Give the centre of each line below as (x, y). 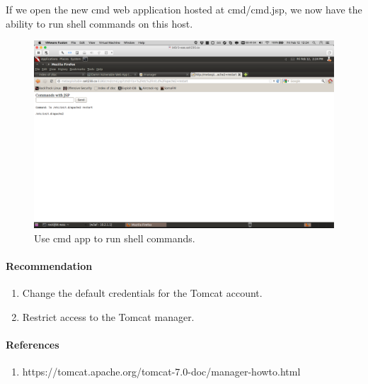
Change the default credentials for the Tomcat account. (142, 293)
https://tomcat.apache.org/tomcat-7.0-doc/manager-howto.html (161, 372)
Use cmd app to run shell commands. (115, 238)
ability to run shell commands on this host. (99, 23)
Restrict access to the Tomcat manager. (108, 316)
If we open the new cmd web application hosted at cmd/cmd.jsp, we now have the (184, 9)
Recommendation (49, 265)
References (33, 344)
